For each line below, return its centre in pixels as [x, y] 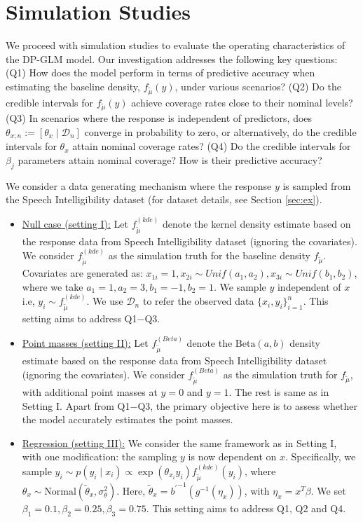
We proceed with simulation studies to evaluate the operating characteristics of [176, 45]
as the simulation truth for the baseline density [209, 255]
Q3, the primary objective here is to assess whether [247, 405]
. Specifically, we [320, 456]
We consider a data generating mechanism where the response [139, 185]
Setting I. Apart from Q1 [76, 405]
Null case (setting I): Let [75, 223]
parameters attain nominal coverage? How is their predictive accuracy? [170, 160]
